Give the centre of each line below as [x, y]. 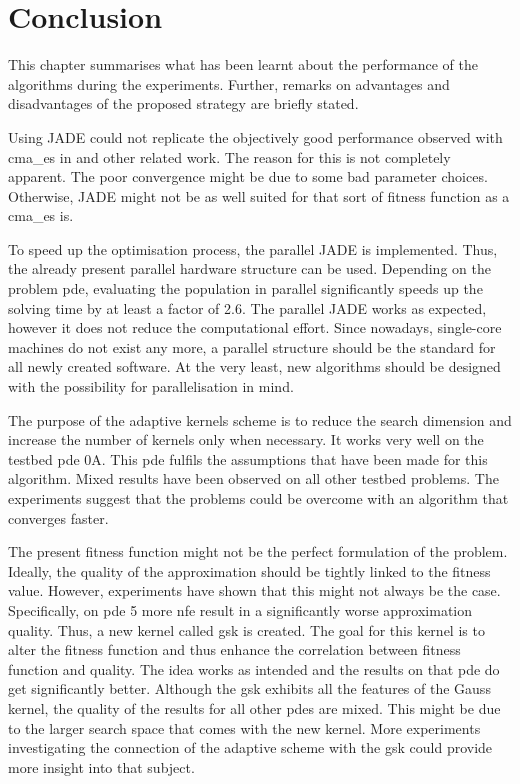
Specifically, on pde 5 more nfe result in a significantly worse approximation [240, 609]
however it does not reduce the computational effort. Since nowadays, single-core [255, 327]
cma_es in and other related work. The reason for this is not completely [229, 156]
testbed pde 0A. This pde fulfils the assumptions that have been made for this [248, 458]
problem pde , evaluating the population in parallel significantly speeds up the [245, 288]
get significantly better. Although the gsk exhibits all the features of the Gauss [249, 688]
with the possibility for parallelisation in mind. [151, 386]
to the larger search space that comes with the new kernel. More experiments [244, 727]
